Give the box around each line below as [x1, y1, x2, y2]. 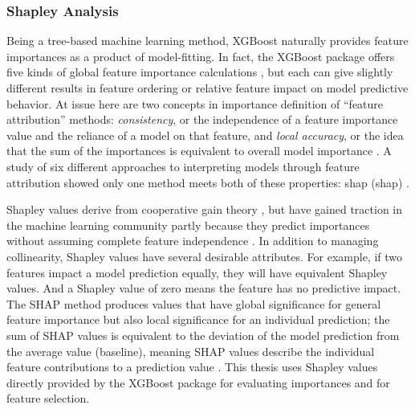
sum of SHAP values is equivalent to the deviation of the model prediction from [6, 326, 400, 343]
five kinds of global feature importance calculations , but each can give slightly [6, 63, 393, 80]
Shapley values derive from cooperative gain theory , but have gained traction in [6, 201, 403, 218]
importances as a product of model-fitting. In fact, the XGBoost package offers [6, 47, 395, 64]
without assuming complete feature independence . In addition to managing [6, 232, 379, 249]
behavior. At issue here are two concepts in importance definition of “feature [6, 95, 384, 112]
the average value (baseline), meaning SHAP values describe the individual [6, 342, 375, 359]
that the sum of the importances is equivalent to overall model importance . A [6, 142, 392, 159]
